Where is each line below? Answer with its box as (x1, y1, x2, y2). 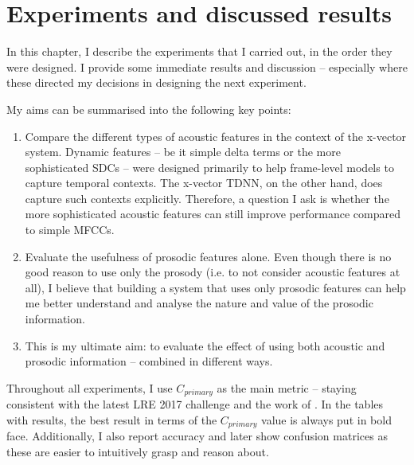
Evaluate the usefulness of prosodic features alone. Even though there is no (25, 248, 392, 264)
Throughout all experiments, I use (6, 379, 173, 396)
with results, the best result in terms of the (6, 411, 217, 428)
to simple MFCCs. (25, 221, 115, 238)
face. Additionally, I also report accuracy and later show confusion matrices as (6, 428, 388, 444)
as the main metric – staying (217, 379, 357, 396)
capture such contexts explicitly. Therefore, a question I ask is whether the (25, 190, 389, 206)
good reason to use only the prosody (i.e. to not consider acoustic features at (25, 264, 400, 280)
